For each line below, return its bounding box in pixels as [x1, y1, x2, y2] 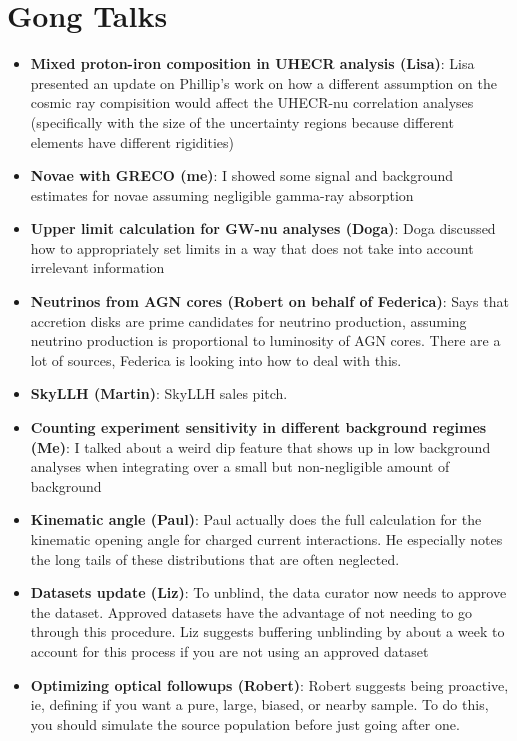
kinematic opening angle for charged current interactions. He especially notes [30, 529, 503, 549]
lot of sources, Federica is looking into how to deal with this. [30, 349, 402, 370]
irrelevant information [30, 257, 165, 278]
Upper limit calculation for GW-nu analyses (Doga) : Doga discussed [30, 218, 496, 239]
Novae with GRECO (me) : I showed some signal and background [30, 165, 453, 186]
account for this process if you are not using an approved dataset [30, 640, 429, 661]
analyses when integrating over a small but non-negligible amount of [30, 456, 450, 477]
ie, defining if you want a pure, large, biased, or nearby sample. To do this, [30, 694, 489, 715]
